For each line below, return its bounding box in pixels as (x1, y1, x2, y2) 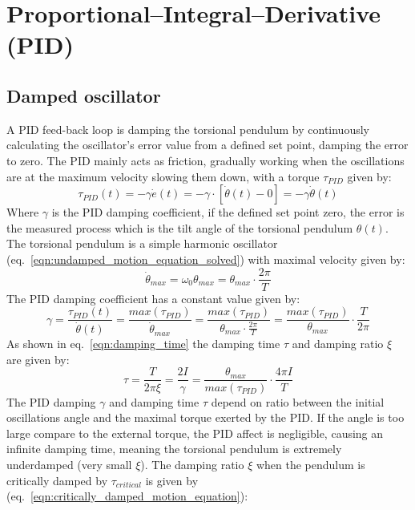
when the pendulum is (256, 455, 365, 472)
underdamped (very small (6, 455, 132, 472)
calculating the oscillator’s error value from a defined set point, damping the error (6, 136, 409, 153)
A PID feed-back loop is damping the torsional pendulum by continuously (6, 120, 369, 137)
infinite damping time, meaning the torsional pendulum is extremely (6, 440, 342, 457)
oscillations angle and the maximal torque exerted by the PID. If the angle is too (6, 409, 405, 426)
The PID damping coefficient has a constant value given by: (6, 289, 300, 306)
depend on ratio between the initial (211, 393, 385, 410)
